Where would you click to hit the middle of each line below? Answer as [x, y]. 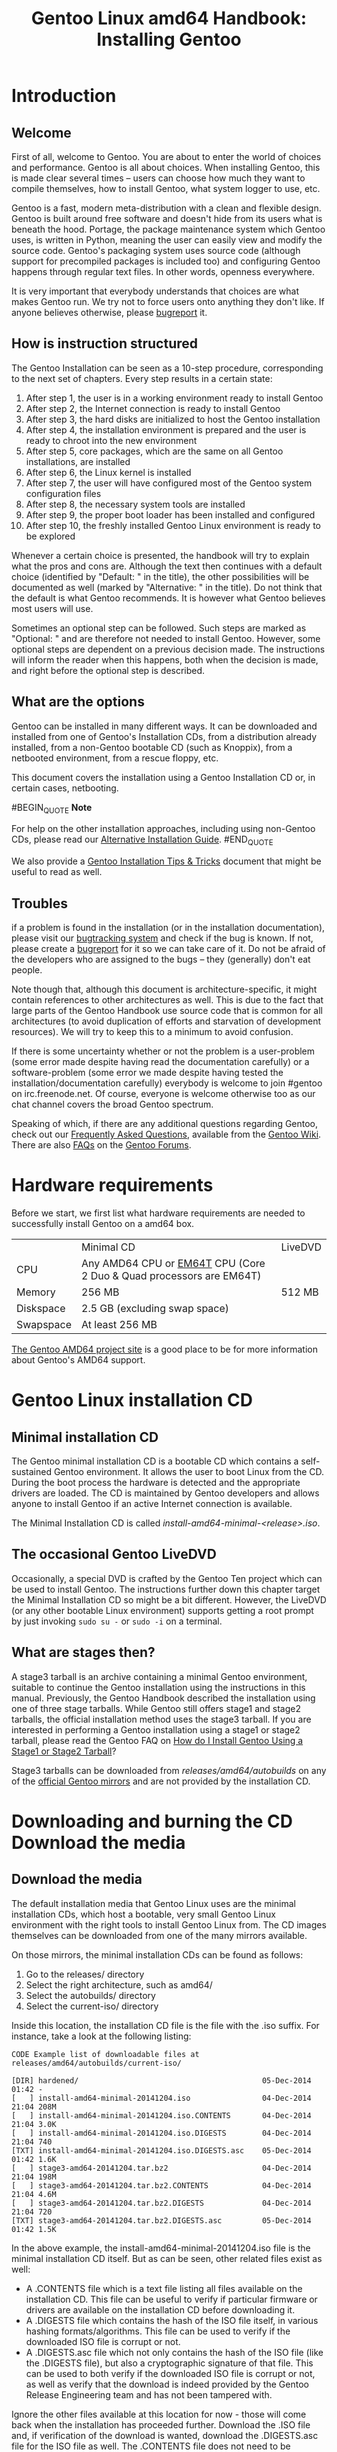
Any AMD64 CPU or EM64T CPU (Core [173, 1263]
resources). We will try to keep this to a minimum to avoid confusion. [152, 1032]
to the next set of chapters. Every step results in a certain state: [142, 378]
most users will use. [52, 608]
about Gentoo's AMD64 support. [78, 1359]
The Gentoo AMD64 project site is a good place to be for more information [164, 1349]
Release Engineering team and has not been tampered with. [149, 2394]
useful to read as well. [57, 872]
